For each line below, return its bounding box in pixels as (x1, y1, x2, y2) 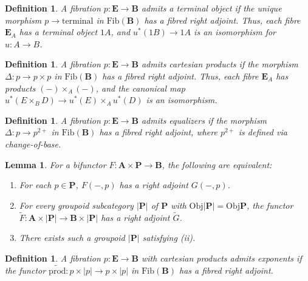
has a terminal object (19, 25, 98, 38)
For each (19, 178, 52, 191)
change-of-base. (5, 137, 61, 150)
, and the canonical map (95, 81, 185, 94)
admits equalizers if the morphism (141, 113, 267, 126)
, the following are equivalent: (162, 158, 272, 171)
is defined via (238, 126, 287, 138)
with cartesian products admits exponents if (141, 251, 302, 264)
